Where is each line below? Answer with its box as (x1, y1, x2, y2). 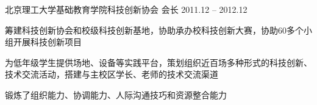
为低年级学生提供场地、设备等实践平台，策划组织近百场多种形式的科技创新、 (5, 56, 312, 68)
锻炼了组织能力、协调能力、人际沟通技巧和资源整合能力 (5, 88, 227, 101)
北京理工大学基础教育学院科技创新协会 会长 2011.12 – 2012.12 (5, 3, 248, 15)
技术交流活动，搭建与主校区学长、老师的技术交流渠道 (5, 68, 218, 81)
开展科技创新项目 (13, 35, 82, 48)
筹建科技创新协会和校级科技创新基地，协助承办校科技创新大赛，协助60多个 (5, 23, 304, 36)
